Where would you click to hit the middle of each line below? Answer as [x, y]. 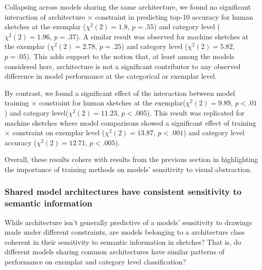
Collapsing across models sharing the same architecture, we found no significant [128, 7]
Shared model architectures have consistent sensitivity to [123, 192]
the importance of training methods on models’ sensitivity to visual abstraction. [128, 169]
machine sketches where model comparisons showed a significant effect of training [130, 122]
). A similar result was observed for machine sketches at [162, 36]
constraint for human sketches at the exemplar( [112, 103]
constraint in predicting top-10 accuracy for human [174, 16]
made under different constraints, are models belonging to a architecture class [125, 232]
